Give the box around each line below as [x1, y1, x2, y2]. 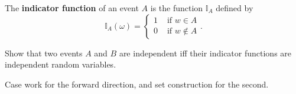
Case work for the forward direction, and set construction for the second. [5, 78, 269, 90]
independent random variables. [5, 58, 116, 70]
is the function [150, 2, 203, 14]
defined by [216, 2, 253, 14]
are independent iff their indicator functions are [119, 46, 292, 59]
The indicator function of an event [5, 2, 139, 14]
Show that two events [5, 46, 83, 59]
